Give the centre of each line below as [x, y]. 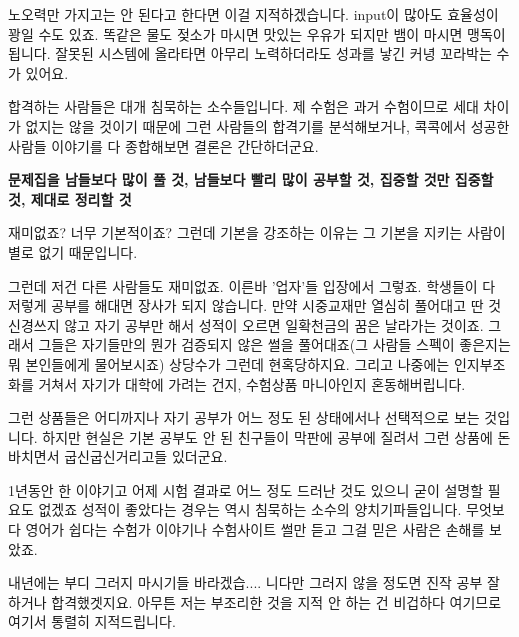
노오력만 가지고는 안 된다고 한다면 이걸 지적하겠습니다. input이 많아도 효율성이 [253, 14]
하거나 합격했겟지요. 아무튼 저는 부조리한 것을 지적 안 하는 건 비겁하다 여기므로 [255, 601]
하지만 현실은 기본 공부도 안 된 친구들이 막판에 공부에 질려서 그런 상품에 [267, 436]
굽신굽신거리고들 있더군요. [146, 456]
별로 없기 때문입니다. [73, 251]
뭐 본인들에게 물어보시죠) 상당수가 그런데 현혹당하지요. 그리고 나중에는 [229, 363]
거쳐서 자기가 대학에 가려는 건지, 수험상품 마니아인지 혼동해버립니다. [252, 383]
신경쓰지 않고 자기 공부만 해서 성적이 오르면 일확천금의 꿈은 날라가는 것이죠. [246, 324]
